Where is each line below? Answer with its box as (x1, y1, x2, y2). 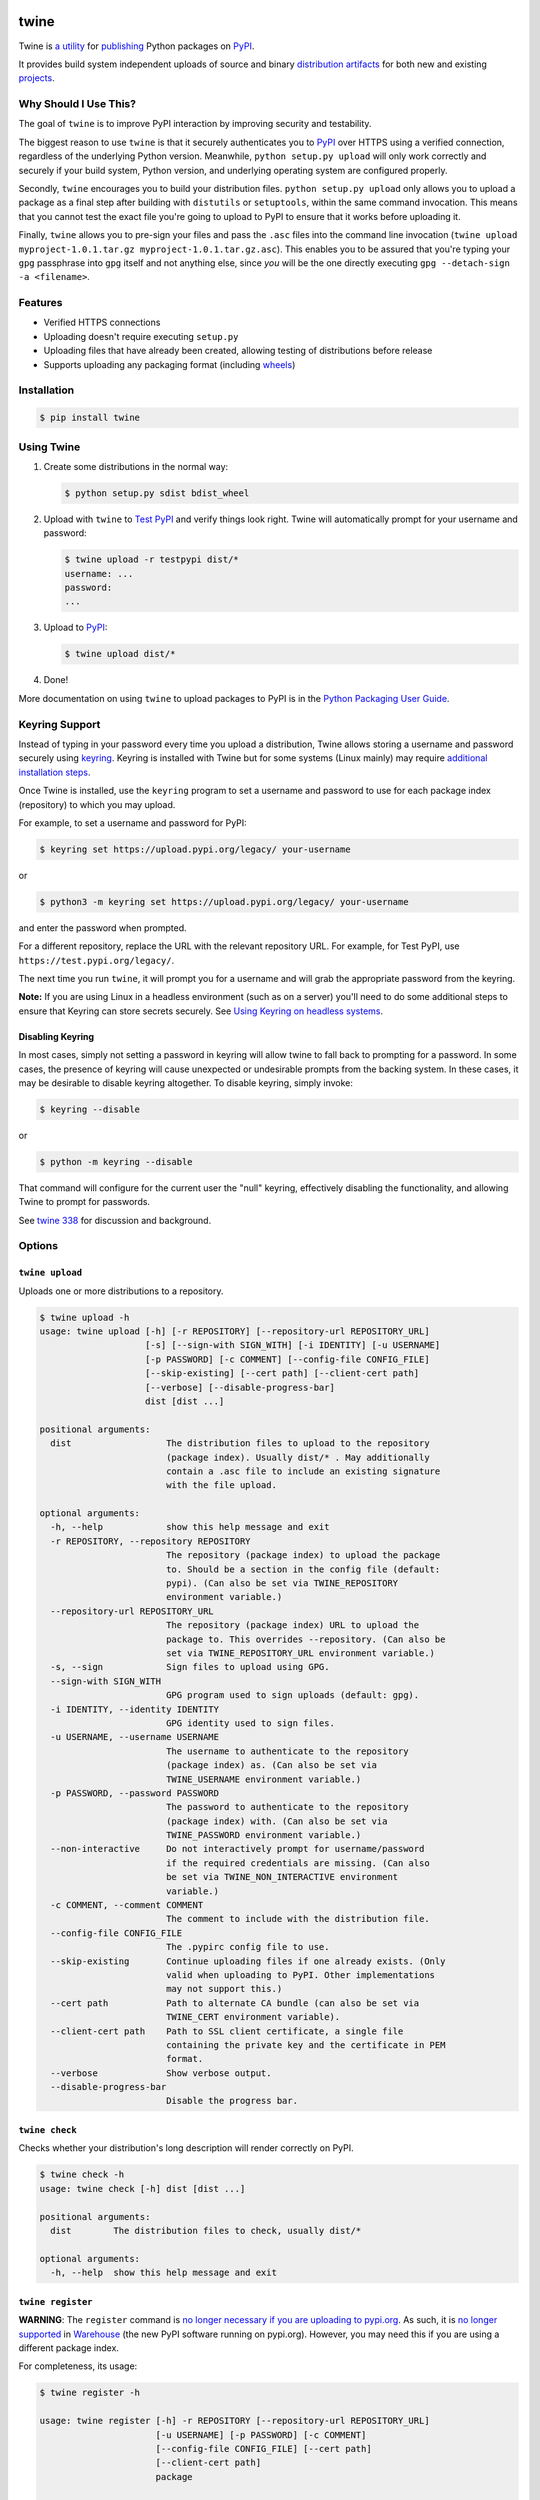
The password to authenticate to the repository (165, 1801, 409, 1813)
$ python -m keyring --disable (39, 1156, 194, 1167)
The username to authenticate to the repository (165, 1745, 409, 1757)
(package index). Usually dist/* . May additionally (165, 1451, 430, 1463)
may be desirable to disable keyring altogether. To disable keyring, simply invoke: (18, 1076, 354, 1089)
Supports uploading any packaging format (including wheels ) (43, 358, 296, 370)
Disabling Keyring (18, 1030, 95, 1042)
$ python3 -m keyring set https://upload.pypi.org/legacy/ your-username (39, 896, 409, 907)
